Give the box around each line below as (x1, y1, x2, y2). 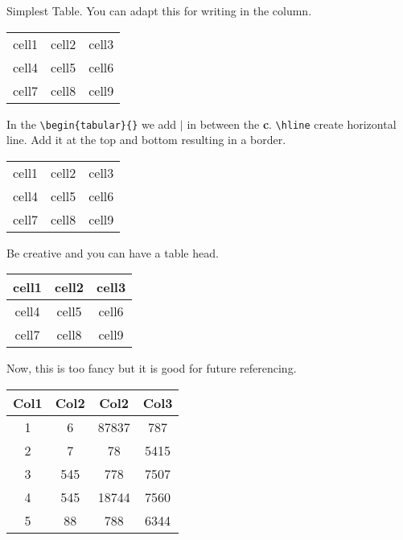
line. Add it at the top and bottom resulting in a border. (6, 131, 286, 148)
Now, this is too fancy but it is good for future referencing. (6, 360, 297, 377)
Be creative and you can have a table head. (6, 244, 219, 261)
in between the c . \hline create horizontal (187, 115, 397, 132)
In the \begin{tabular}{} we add (6, 115, 177, 132)
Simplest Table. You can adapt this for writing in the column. (6, 2, 312, 19)
